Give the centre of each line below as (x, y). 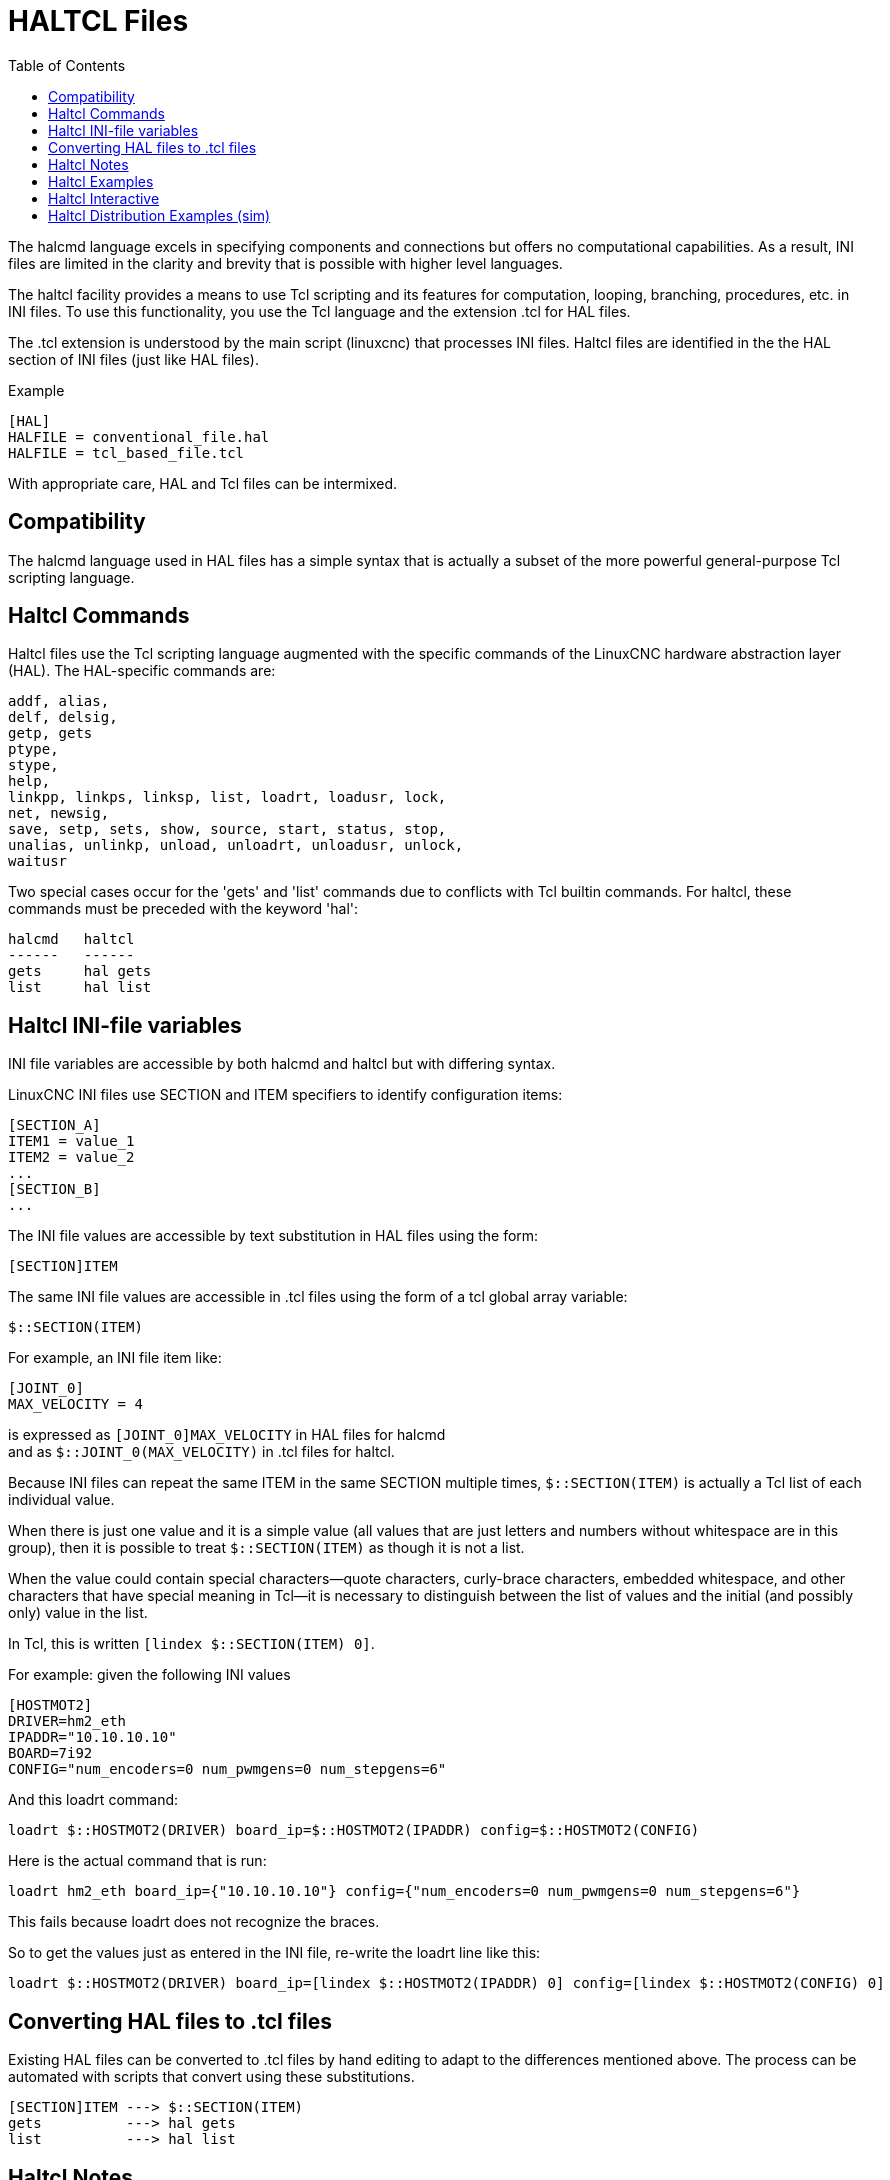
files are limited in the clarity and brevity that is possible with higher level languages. (285, 263)
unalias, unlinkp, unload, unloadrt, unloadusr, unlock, (236, 845)
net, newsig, (59, 813)
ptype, (33, 749)
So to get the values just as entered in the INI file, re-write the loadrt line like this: (274, 1953)
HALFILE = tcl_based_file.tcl (126, 452)
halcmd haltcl (71, 939)
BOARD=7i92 (50, 1753)
